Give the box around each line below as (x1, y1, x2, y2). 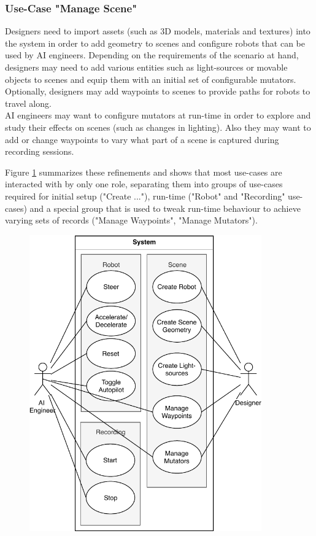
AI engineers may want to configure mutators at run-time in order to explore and (5, 109, 311, 122)
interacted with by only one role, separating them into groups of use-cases (5, 177, 283, 190)
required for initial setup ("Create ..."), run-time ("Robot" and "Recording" (5, 189, 285, 202)
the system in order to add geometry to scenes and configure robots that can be (5, 36, 305, 49)
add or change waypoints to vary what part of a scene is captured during (5, 133, 279, 146)
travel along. (5, 96, 52, 109)
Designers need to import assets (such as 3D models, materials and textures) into (5, 25, 310, 37)
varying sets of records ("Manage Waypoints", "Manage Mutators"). (5, 214, 258, 227)
